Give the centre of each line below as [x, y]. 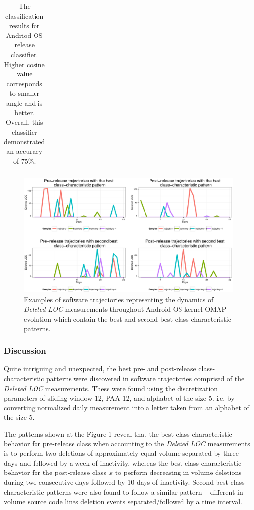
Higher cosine [24, 64]
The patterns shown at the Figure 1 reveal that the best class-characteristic [118, 434]
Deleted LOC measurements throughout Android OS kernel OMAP [125, 309]
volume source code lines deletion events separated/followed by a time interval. [123, 501]
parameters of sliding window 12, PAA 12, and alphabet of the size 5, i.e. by [119, 398]
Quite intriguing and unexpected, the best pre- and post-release [100, 369]
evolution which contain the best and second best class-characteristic [127, 319]
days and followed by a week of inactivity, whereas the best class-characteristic [123, 462]
